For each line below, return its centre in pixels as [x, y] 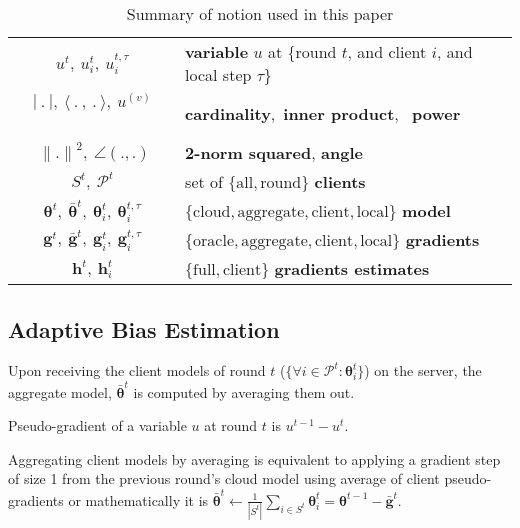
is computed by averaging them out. [244, 391]
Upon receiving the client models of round [137, 370]
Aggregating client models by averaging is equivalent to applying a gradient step [254, 458]
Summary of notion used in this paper [260, 13]
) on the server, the [423, 370]
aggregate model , [60, 391]
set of [204, 181]
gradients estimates [352, 269]
